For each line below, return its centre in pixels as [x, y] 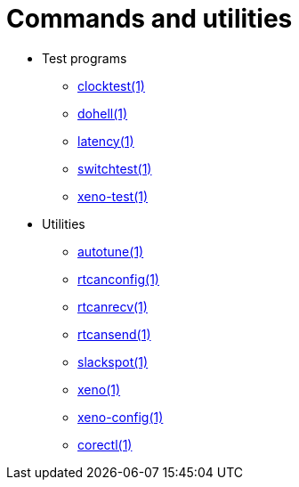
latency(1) [106, 141]
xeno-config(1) [121, 417]
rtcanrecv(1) [113, 306]
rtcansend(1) [114, 334]
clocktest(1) [111, 85]
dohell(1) [103, 113]
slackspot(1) [113, 361]
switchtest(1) [115, 168]
